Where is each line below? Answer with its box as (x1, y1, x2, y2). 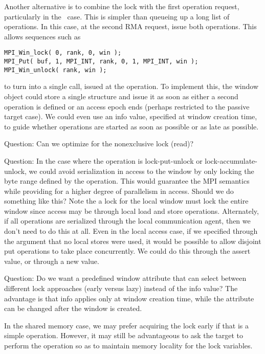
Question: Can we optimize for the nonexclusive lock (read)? (4, 138, 194, 149)
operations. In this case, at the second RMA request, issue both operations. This (4, 21, 257, 32)
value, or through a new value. (4, 255, 99, 266)
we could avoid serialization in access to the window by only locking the (29, 165, 254, 176)
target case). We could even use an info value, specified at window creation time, (4, 111, 257, 122)
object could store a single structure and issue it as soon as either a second (4, 91, 238, 101)
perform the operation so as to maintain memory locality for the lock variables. (4, 340, 253, 350)
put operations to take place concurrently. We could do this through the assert (4, 246, 251, 256)
